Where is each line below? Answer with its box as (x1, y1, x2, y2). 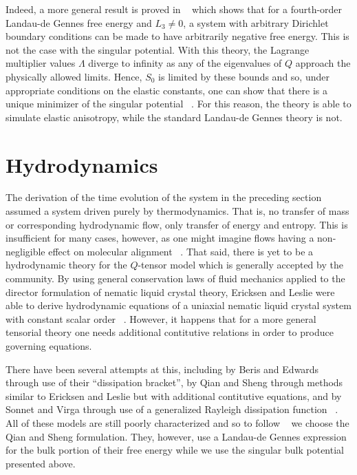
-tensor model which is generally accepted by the (138, 257, 343, 272)
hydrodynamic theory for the (6, 257, 127, 272)
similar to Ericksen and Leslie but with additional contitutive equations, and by (6, 388, 342, 403)
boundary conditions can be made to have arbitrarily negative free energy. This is (6, 29, 349, 43)
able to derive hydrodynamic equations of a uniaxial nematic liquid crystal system (6, 298, 351, 313)
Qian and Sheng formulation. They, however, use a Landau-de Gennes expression (6, 429, 347, 443)
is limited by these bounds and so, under (158, 69, 329, 83)
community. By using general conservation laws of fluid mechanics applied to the (6, 271, 345, 286)
